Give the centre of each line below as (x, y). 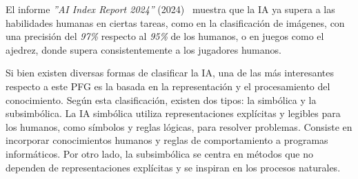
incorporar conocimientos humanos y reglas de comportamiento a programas (167, 140)
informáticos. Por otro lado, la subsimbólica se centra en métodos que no (159, 153)
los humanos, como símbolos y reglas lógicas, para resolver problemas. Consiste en (179, 126)
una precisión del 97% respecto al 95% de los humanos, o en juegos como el (165, 36)
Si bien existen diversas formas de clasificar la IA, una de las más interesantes (170, 73)
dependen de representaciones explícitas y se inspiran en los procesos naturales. (173, 167)
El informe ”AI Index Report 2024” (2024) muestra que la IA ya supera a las (170, 9)
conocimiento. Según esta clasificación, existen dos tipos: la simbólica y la (161, 99)
